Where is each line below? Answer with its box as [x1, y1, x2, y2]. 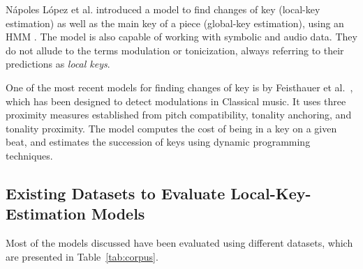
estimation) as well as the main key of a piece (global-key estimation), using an [6, 15, 344, 30]
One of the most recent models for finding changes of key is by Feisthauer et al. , [6, 79, 353, 94]
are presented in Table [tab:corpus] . [6, 249, 158, 263]
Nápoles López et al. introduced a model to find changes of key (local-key [6, 2, 320, 16]
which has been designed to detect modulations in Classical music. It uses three [6, 93, 346, 108]
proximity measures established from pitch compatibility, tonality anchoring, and [6, 107, 352, 122]
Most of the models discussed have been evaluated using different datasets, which [6, 236, 353, 250]
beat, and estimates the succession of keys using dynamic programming [6, 134, 311, 149]
